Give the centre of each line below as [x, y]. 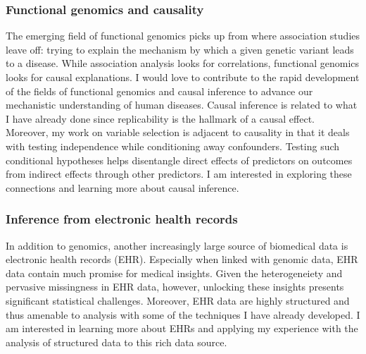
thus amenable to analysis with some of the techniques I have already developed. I [183, 314]
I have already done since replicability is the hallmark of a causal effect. [160, 118]
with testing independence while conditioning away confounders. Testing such [173, 146]
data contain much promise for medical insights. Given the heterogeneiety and [174, 273]
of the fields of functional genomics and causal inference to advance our [159, 91]
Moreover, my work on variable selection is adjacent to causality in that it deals [178, 132]
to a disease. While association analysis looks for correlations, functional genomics [183, 63]
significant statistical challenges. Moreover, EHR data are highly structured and [178, 300]
